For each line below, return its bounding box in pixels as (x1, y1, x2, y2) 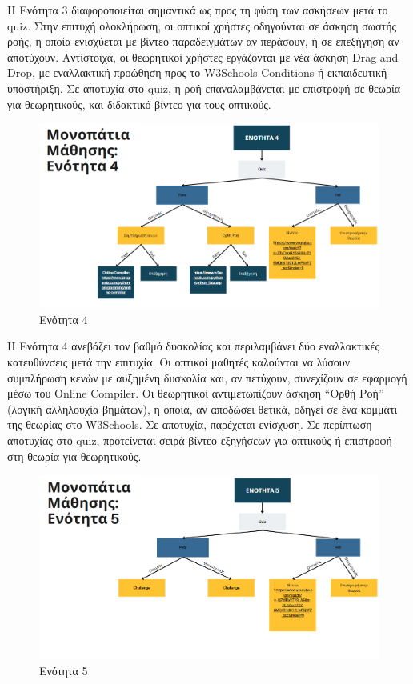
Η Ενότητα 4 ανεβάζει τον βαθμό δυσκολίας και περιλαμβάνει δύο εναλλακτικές (7, 338, 379, 354)
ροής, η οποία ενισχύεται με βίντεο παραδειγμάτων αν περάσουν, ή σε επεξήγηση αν (7, 33, 399, 50)
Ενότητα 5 (39, 662, 88, 678)
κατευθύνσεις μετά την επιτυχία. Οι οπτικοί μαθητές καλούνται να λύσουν (7, 353, 351, 370)
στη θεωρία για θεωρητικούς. (7, 447, 142, 464)
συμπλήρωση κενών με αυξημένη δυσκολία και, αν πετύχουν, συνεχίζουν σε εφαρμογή (7, 369, 407, 386)
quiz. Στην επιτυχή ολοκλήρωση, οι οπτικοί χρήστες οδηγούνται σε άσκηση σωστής (7, 17, 397, 34)
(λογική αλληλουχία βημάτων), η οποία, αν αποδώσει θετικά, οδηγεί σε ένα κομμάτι (7, 400, 398, 417)
